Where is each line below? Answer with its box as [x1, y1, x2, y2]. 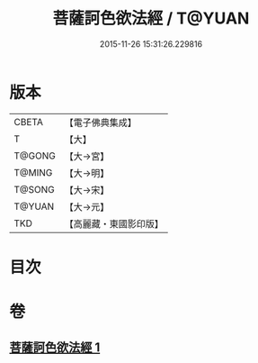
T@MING [13, 166, 53, 178]
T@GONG [13, 150, 56, 162]
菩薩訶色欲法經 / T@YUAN [52, 8, 250, 29]
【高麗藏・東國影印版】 [64, 217, 164, 230]
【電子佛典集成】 [64, 116, 137, 129]
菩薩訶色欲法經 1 [9, 340, 101, 356]
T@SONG [13, 183, 56, 195]
